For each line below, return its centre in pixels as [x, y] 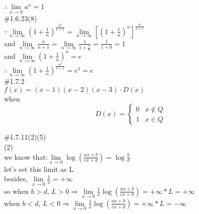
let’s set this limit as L [39, 169]
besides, [16, 179]
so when [17, 191]
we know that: [26, 156]
